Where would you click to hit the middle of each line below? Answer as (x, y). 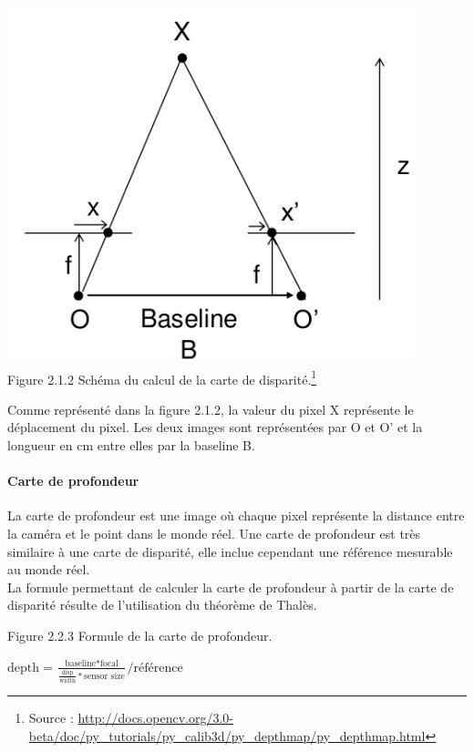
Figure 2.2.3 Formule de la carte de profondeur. (140, 635)
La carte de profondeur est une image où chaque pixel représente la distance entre (236, 515)
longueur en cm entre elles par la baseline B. (131, 445)
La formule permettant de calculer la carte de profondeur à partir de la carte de (231, 587)
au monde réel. (49, 569)
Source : (51, 718)
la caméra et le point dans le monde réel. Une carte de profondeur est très (214, 534)
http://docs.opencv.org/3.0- (155, 718)
